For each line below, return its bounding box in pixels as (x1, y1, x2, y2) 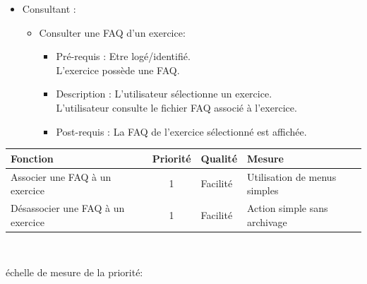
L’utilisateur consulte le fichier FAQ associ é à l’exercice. (56, 100, 297, 114)
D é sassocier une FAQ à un (11, 200, 125, 215)
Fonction (11, 150, 54, 165)
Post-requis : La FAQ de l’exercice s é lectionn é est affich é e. (56, 124, 307, 138)
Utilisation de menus (247, 169, 337, 184)
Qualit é (200, 150, 238, 165)
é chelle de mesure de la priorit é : (6, 265, 143, 280)
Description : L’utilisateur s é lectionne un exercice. (56, 86, 272, 101)
